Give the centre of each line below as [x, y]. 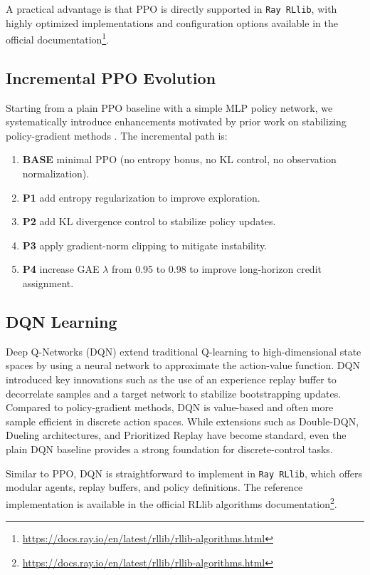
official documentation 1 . [58, 38]
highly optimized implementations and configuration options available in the [172, 22]
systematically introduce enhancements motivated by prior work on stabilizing [176, 121]
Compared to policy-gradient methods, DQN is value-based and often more [170, 407]
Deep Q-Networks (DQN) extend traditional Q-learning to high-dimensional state [184, 351]
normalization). [56, 173]
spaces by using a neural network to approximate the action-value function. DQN [183, 365]
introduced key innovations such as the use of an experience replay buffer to [171, 379]
